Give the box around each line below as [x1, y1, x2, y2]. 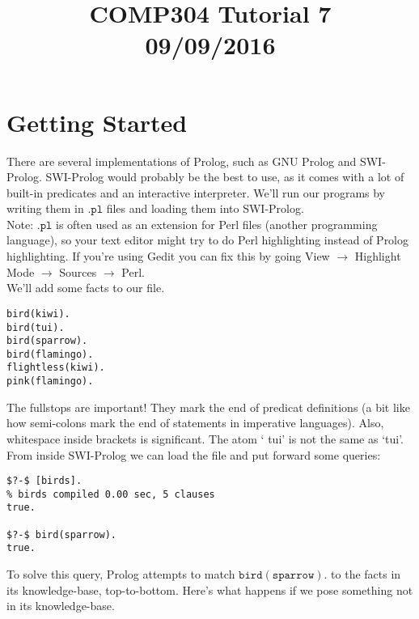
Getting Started [6, 105, 188, 138]
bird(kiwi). [6, 307, 70, 320]
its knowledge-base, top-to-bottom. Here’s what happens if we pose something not [6, 581, 413, 598]
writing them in [6, 200, 84, 217]
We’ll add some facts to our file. [6, 279, 165, 296]
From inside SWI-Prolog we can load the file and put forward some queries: [6, 446, 381, 463]
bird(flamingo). [6, 348, 94, 360]
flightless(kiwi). [6, 362, 105, 374]
